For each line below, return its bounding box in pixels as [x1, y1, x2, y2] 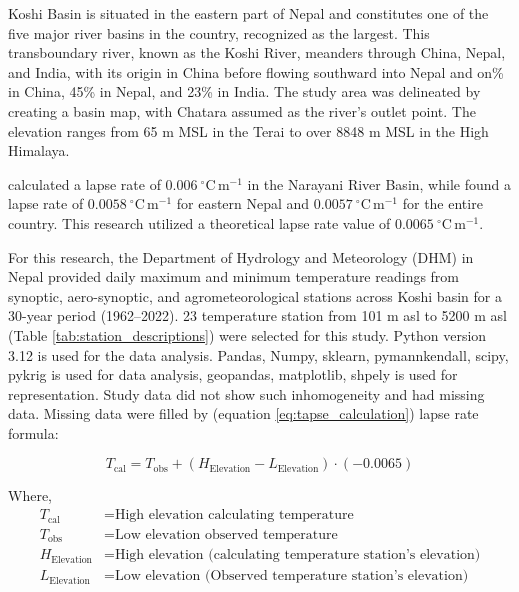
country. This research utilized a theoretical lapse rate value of [8, 212, 391, 233]
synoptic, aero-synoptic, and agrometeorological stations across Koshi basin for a [8, 285, 502, 306]
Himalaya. [8, 140, 70, 161]
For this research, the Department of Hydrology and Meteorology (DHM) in [8, 246, 474, 267]
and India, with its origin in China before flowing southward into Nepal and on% [8, 61, 504, 82]
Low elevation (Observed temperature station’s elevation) [114, 569, 469, 584]
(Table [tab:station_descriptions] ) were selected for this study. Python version [8, 324, 487, 345]
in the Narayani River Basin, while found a [247, 173, 511, 194]
